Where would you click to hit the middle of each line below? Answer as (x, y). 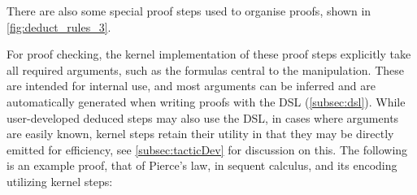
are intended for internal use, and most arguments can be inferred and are (191, 86)
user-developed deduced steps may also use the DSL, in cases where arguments (203, 117)
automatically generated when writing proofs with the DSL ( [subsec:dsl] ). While (206, 101)
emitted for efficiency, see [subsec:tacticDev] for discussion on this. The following (207, 149)
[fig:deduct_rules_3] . (59, 26)
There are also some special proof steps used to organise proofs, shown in (189, 11)
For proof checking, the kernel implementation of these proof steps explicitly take (209, 54)
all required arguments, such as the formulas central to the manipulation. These (206, 69)
